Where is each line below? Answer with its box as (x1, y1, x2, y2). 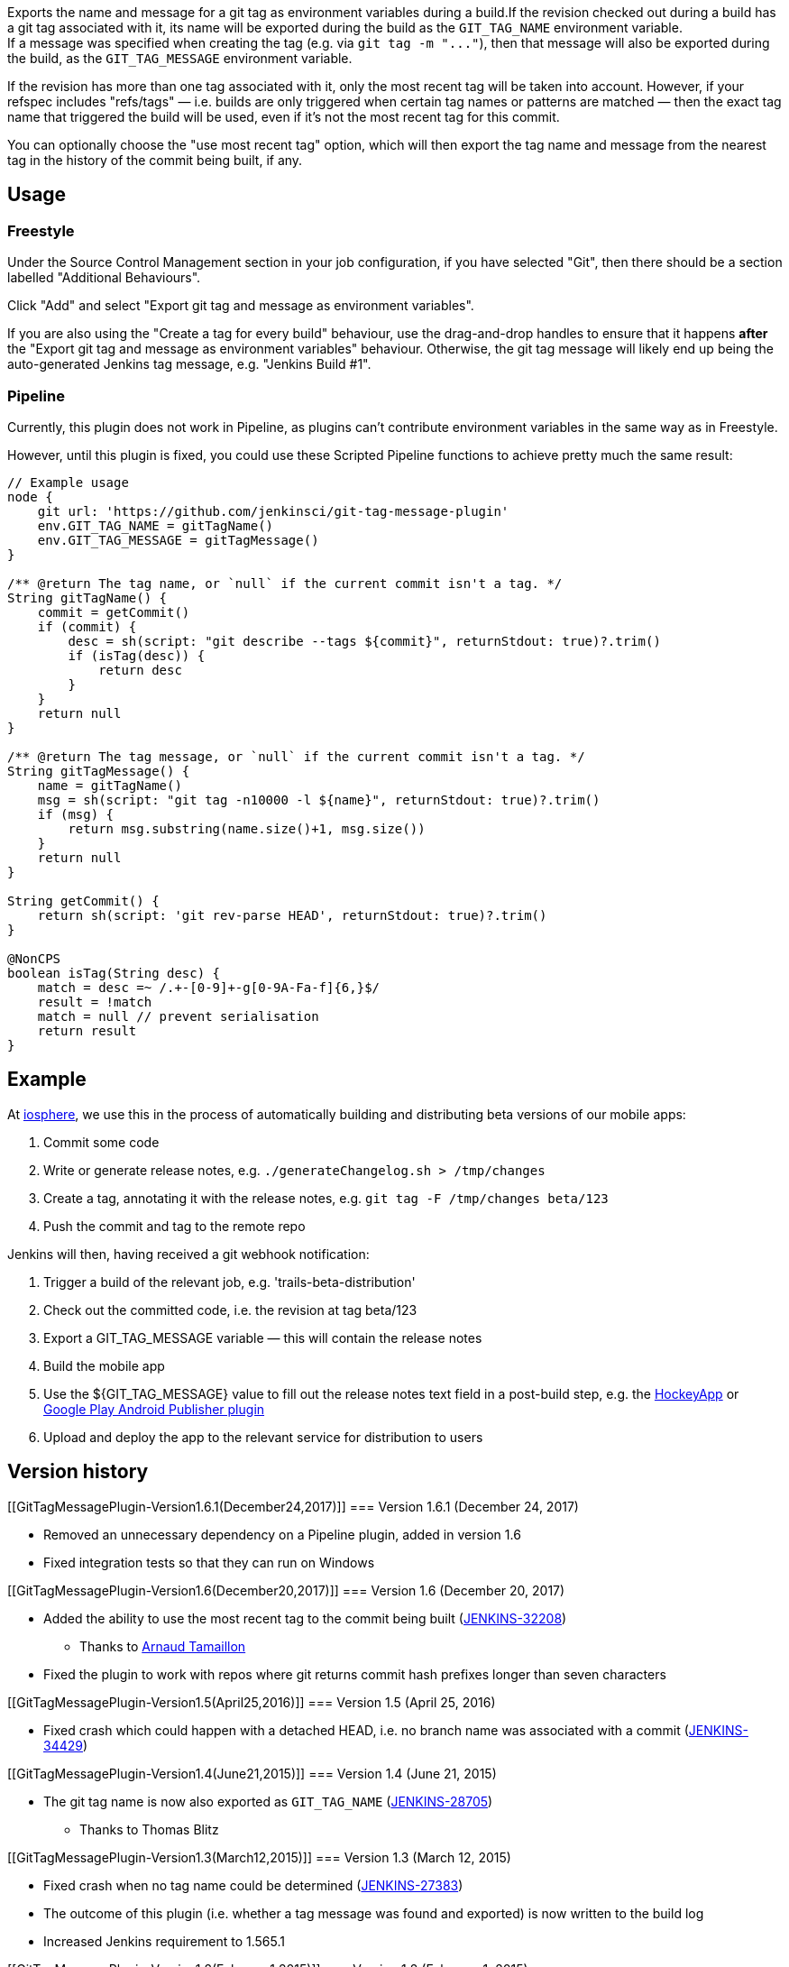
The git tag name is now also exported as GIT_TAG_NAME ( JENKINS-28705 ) (43, 1793, 493, 1809)
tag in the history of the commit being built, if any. (7, 152, 303, 168)
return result (37, 1023, 137, 1038)
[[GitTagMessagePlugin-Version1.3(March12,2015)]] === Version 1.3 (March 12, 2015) (7, 1849, 511, 1865)
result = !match (37, 994, 152, 1009)
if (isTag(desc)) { (68, 648, 206, 663)
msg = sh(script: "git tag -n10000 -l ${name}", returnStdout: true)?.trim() (37, 792, 601, 807)
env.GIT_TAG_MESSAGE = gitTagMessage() (37, 532, 319, 547)
